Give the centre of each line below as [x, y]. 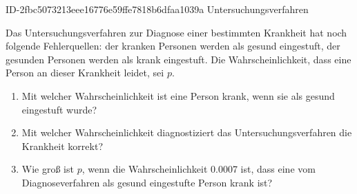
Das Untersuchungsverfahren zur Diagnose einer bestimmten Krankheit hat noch [176, 32]
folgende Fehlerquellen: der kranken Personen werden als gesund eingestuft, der [173, 46]
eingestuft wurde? [59, 109]
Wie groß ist [48, 169]
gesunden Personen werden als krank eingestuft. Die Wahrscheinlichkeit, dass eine [178, 59]
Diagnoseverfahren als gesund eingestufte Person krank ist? [147, 182]
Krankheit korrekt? [62, 145]
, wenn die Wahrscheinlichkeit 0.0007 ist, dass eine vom [199, 169]
